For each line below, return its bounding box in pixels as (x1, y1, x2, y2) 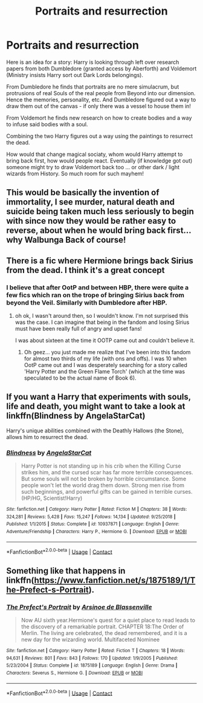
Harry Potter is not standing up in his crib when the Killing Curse (21, 462, 181, 469)
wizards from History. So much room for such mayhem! (6, 170, 144, 177)
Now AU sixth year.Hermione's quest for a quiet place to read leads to (21, 617, 195, 624)
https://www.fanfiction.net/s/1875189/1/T (34, 575, 196, 585)
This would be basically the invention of (6, 187, 159, 198)
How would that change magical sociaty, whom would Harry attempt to (6, 150, 183, 158)
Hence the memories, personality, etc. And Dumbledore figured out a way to (6, 96, 196, 103)
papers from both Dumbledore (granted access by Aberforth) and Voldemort (6, 65, 197, 72)
